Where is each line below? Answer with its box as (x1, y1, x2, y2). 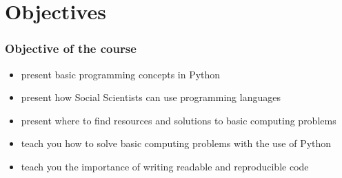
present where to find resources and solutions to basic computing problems (21, 113, 336, 127)
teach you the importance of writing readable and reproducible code (21, 159, 309, 173)
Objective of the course (5, 40, 137, 57)
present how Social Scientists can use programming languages (21, 90, 281, 104)
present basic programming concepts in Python (21, 67, 221, 81)
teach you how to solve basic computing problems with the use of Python (21, 136, 332, 151)
